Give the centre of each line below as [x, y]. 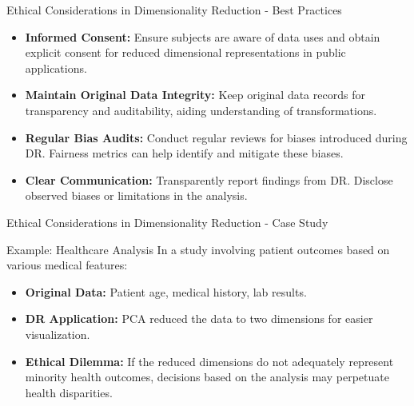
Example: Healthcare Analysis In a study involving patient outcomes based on [198, 249]
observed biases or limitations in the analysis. [136, 195]
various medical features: [67, 265]
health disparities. [69, 392]
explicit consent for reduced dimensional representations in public [185, 52]
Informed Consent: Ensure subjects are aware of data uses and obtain [203, 36]
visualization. [58, 334]
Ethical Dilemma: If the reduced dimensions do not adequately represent [209, 361]
